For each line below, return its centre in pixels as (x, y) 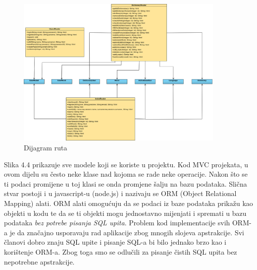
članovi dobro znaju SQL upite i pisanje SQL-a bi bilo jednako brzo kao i (115, 242)
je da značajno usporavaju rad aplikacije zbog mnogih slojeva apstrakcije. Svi (127, 232)
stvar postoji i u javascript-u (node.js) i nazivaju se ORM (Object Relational (120, 193)
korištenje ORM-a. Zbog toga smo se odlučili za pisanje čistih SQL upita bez (121, 251)
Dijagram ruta (46, 147)
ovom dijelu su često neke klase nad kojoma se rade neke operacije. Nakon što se (126, 174)
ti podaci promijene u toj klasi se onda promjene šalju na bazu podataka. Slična (126, 183)
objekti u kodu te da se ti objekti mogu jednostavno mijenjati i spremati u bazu (125, 213)
